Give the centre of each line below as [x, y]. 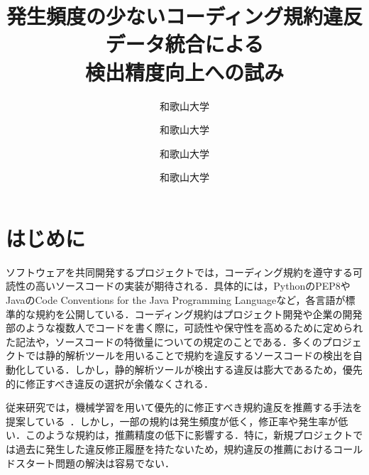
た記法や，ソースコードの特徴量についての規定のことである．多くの [164, 341]
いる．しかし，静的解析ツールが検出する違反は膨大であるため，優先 [204, 369]
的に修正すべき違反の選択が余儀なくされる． [110, 383]
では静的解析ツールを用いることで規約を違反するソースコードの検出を [189, 355]
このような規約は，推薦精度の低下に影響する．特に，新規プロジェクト [189, 435]
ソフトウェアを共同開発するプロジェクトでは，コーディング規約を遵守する [180, 272]
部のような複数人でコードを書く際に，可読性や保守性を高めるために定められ [184, 328]
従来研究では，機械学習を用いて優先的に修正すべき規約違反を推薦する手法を [184, 407]
